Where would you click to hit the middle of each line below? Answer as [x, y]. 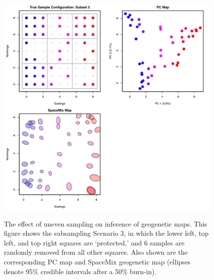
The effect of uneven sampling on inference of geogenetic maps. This [106, 223]
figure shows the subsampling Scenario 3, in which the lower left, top [106, 233]
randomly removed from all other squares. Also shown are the [96, 252]
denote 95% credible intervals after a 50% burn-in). [80, 271]
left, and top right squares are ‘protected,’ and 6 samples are [94, 242]
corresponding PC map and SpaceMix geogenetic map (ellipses [97, 261]
